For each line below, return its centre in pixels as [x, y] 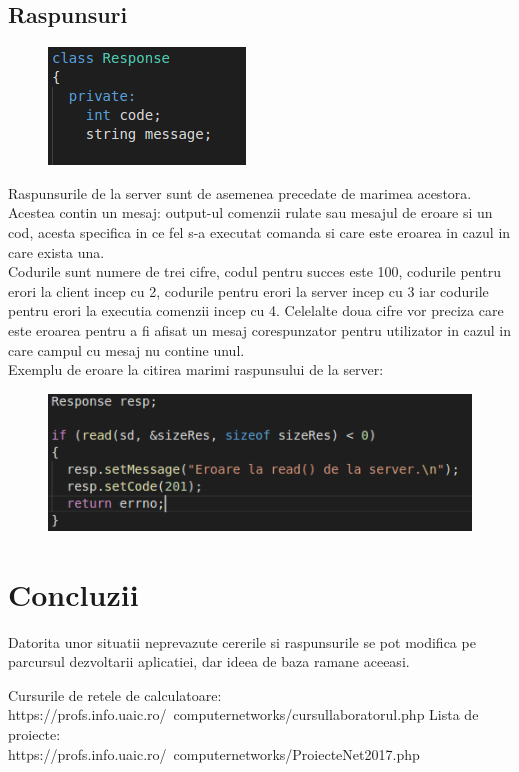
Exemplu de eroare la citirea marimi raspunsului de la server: [196, 369]
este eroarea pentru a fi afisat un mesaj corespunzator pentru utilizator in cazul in [260, 329]
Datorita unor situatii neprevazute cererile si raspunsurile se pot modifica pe [242, 641]
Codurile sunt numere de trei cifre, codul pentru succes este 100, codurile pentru [254, 271]
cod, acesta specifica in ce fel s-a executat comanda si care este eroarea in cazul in [259, 231]
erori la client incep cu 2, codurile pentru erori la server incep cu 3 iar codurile [248, 290]
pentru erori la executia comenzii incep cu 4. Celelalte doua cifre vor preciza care [256, 310]
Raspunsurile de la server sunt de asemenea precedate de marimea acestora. [240, 192]
